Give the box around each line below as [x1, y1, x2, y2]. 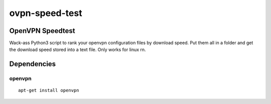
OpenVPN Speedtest [9, 26, 75, 35]
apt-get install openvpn [18, 87, 79, 93]
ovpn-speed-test [9, 7, 82, 18]
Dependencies [9, 60, 56, 68]
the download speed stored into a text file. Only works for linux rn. [9, 46, 146, 52]
